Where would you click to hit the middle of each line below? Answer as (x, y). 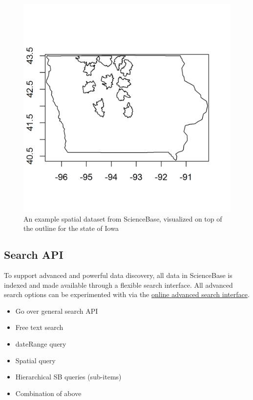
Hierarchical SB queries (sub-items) (68, 377)
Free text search (39, 327)
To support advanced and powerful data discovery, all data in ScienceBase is (118, 275)
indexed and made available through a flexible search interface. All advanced (118, 285)
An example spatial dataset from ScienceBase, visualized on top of (123, 218)
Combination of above (48, 393)
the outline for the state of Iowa (71, 228)
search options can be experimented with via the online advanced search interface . (127, 294)
